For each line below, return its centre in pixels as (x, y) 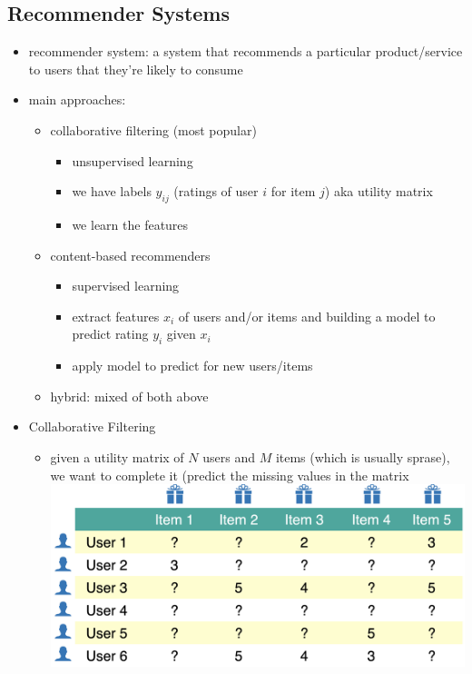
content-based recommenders (130, 255)
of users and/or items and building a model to (307, 316)
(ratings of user (216, 191)
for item (293, 191)
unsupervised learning (133, 160)
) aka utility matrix (379, 191)
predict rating (110, 334)
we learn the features (130, 224)
